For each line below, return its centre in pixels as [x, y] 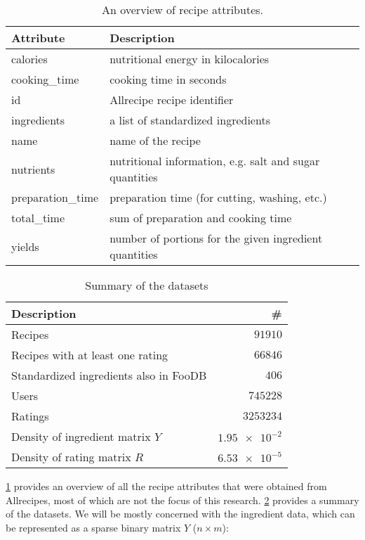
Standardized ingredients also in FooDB [109, 375]
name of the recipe [155, 140]
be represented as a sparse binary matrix [93, 527]
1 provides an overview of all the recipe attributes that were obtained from [166, 486]
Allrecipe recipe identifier [172, 99]
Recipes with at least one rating [90, 355]
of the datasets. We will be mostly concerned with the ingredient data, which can [180, 514]
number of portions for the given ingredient [216, 238]
